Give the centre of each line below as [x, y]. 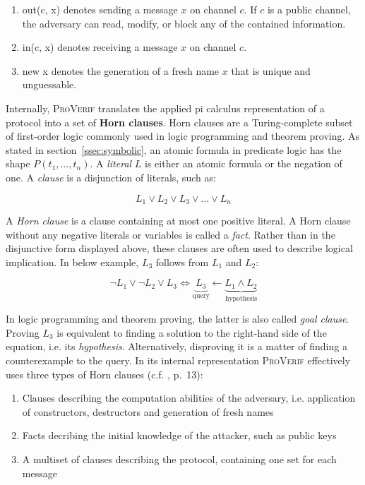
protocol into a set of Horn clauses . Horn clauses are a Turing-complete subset [179, 122]
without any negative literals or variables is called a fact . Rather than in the [170, 234]
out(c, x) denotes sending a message [100, 9]
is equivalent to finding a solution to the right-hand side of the [192, 332]
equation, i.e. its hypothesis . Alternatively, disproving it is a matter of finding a [176, 346]
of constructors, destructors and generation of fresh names [148, 411]
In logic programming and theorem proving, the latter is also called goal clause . [178, 319]
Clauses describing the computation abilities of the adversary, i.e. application [189, 398]
